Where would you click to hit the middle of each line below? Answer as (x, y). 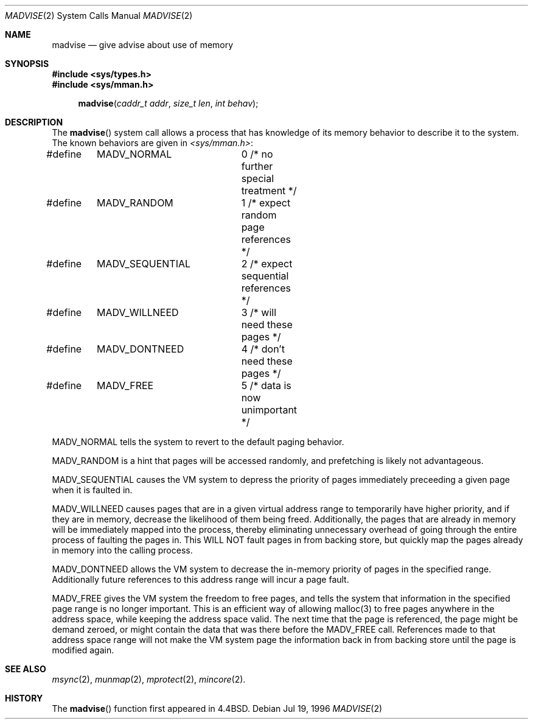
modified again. (83, 650)
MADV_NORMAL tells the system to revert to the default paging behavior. (198, 442)
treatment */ (269, 191)
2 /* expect (267, 264)
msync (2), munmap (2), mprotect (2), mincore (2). (149, 679)
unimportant (269, 410)
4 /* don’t (263, 349)
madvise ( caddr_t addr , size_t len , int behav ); (168, 103)
